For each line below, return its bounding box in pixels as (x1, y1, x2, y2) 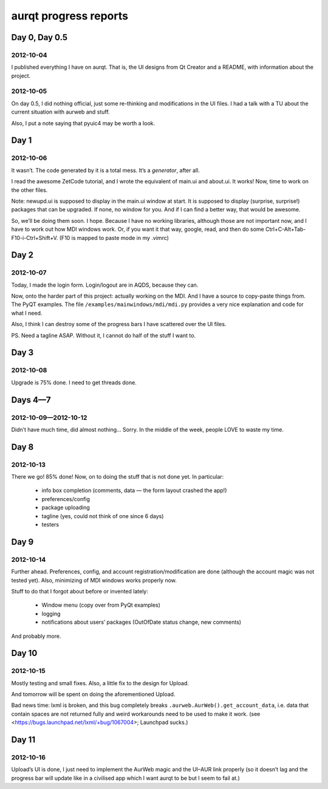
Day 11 (11, 735, 36, 745)
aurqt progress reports (11, 9, 129, 22)
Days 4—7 (11, 395, 51, 405)
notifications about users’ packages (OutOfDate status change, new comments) (41, 618, 242, 626)
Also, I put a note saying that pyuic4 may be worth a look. (11, 119, 155, 127)
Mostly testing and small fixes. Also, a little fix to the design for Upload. (11, 679, 190, 686)
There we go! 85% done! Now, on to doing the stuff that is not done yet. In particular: (11, 473, 224, 480)
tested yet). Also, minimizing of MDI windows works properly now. (11, 576, 177, 584)
